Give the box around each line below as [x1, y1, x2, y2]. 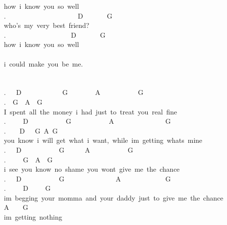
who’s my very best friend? [4, 20, 90, 30]
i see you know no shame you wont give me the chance [4, 164, 180, 174]
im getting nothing [4, 212, 63, 222]
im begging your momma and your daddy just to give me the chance [4, 192, 224, 202]
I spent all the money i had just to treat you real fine [4, 106, 177, 116]
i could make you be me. [4, 58, 83, 68]
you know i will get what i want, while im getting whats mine [4, 135, 203, 145]
